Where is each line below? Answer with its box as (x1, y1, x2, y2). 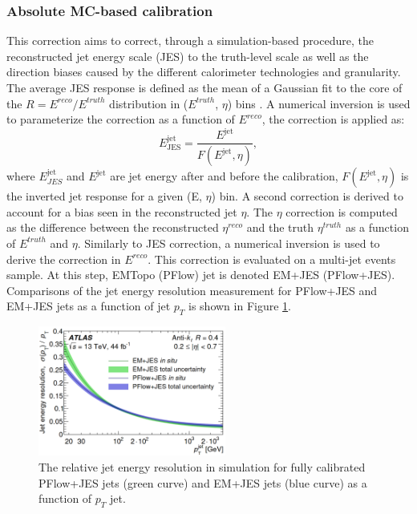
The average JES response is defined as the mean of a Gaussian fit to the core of (6, 79, 403, 95)
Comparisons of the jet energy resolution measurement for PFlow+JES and (6, 281, 378, 298)
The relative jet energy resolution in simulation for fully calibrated (38, 458, 366, 475)
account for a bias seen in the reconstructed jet (6, 203, 237, 220)
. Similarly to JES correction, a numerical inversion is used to (77, 234, 380, 251)
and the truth (246, 219, 314, 236)
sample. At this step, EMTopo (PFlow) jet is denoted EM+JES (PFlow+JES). (6, 266, 395, 283)
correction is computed (285, 203, 398, 220)
